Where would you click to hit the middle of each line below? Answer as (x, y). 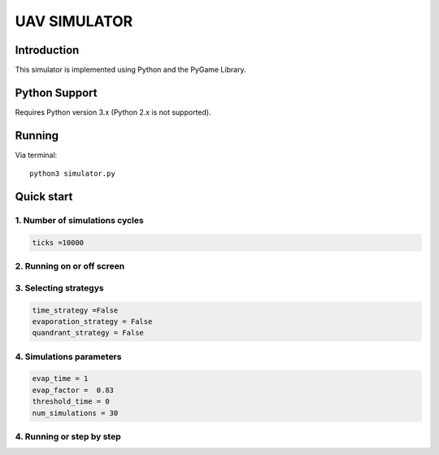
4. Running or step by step (68, 436)
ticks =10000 (58, 243)
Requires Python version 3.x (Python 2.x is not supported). (113, 112)
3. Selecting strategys (60, 287)
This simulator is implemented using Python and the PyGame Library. (131, 70)
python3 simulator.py (72, 174)
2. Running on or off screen (70, 266)
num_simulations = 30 (75, 413)
